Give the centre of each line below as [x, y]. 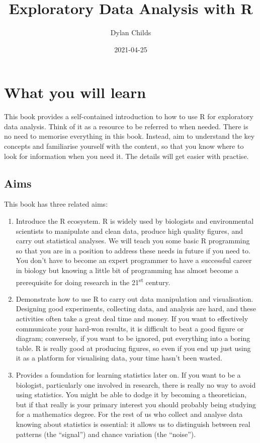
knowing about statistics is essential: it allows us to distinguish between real [133, 424]
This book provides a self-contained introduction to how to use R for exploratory [129, 116]
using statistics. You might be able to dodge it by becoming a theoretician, [131, 394]
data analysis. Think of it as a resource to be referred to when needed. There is [126, 126]
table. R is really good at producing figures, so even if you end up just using [133, 348]
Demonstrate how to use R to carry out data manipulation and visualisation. [135, 298]
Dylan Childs [131, 32]
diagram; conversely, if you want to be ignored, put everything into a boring [133, 338]
